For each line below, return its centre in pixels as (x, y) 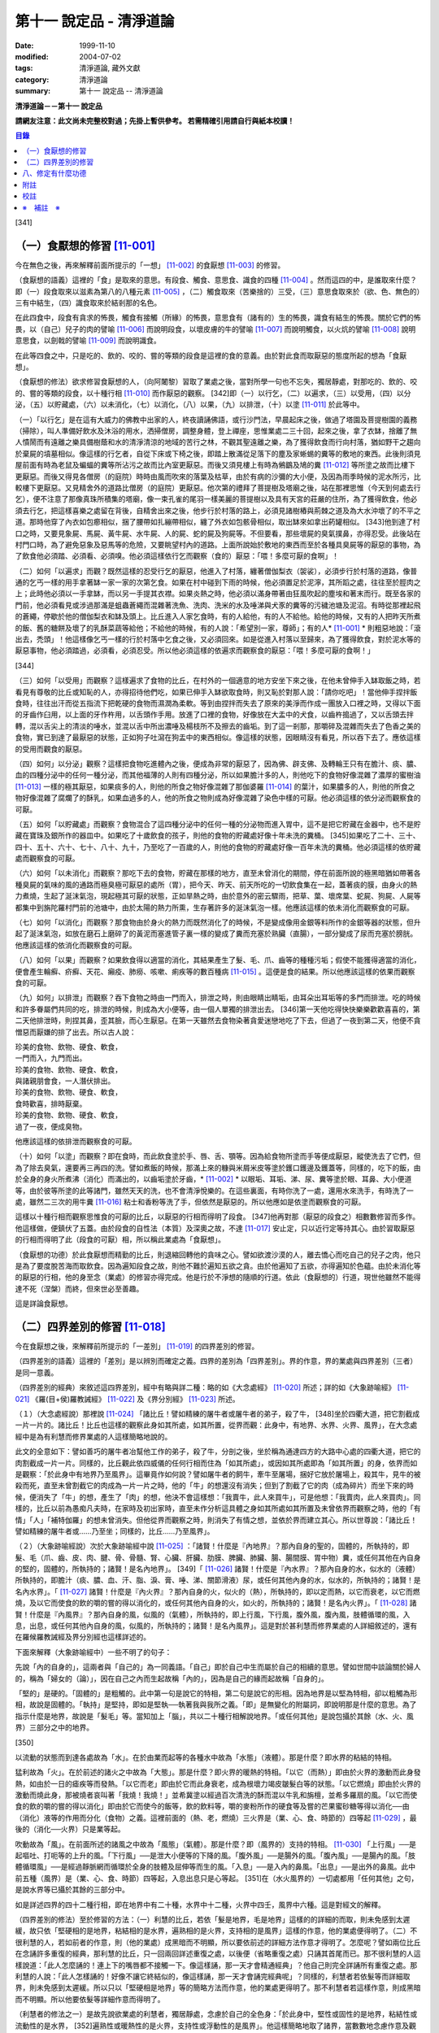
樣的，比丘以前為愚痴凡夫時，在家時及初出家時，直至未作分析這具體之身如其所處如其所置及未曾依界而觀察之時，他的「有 (218, 1508)
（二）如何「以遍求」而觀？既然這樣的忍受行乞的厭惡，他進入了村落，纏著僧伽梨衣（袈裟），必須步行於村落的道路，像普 (216, 571)
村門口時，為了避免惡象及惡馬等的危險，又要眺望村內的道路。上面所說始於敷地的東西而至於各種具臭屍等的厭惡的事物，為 (218, 544)
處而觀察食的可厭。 (47, 859)
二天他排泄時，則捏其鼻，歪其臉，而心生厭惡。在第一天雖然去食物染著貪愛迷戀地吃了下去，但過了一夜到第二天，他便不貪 (218, 1021)
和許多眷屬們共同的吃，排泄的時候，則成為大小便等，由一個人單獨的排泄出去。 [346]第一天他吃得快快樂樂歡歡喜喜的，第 (217, 1009)
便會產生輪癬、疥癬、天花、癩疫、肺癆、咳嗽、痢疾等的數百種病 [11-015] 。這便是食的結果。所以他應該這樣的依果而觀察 (215, 971)
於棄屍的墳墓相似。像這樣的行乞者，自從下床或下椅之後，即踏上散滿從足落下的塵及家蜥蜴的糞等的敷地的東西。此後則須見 (218, 453)
